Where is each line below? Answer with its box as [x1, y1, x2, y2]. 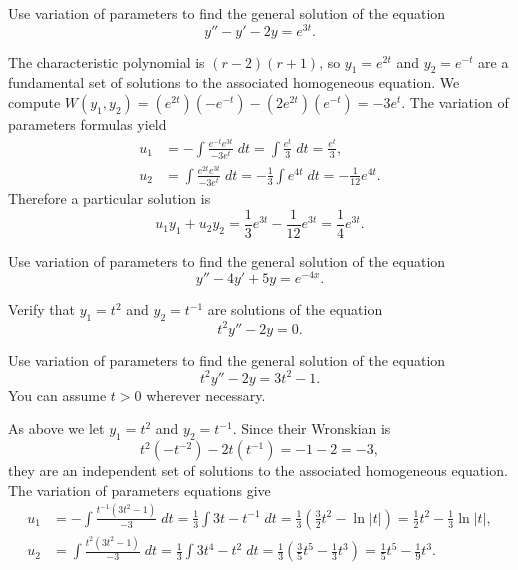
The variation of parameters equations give [8, 479, 271, 500]
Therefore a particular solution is [8, 188, 211, 209]
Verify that [8, 299, 75, 320]
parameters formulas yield [8, 114, 167, 135]
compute [8, 92, 61, 113]
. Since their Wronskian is [232, 418, 391, 439]
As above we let [8, 418, 105, 439]
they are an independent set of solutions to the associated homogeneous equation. [8, 460, 508, 481]
